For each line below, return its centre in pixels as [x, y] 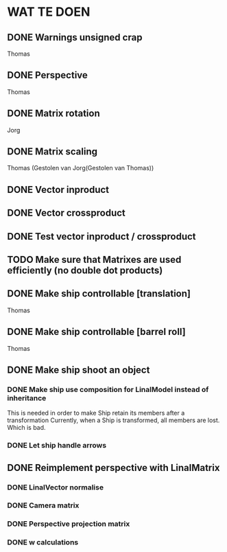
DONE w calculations [43, 542]
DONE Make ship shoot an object [79, 370]
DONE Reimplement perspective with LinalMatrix [113, 468]
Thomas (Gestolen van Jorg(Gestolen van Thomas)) [81, 168]
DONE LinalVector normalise [56, 487]
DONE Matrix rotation [54, 114]
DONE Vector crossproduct [66, 213]
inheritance [27, 398]
